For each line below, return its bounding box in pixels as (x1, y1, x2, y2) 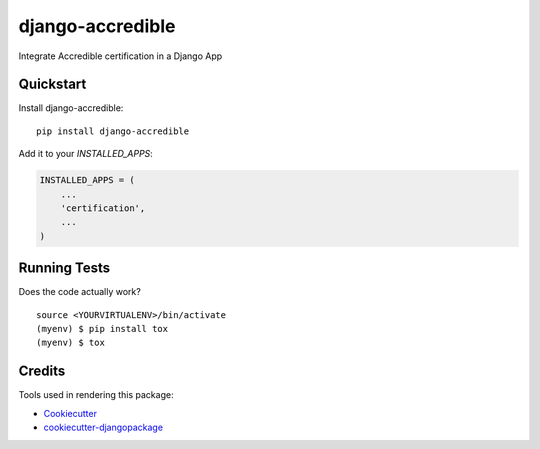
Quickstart (18, 76, 87, 93)
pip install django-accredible (36, 125, 190, 137)
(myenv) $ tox (36, 337, 105, 349)
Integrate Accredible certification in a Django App (18, 50, 223, 62)
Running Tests (18, 260, 110, 277)
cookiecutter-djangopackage (43, 421, 164, 434)
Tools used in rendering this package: (18, 389, 174, 401)
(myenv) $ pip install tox (36, 323, 169, 335)
